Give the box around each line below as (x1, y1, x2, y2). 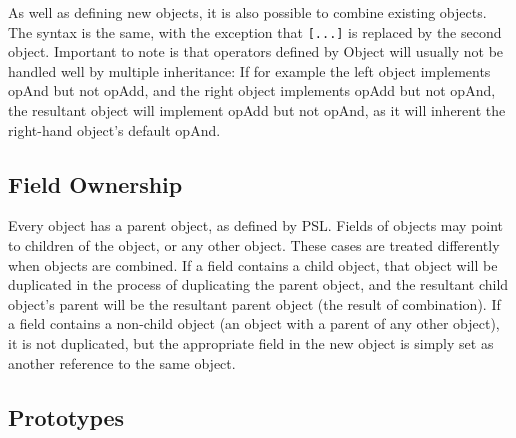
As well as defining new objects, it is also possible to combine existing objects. (8, 2, 487, 22)
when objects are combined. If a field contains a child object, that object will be (8, 254, 498, 275)
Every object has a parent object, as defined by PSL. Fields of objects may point (8, 215, 504, 236)
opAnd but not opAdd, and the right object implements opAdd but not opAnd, (8, 80, 496, 101)
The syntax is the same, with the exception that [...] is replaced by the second (8, 21, 502, 42)
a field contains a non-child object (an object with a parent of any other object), (8, 313, 500, 334)
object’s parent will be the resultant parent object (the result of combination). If (8, 293, 501, 314)
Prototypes (8, 401, 125, 432)
